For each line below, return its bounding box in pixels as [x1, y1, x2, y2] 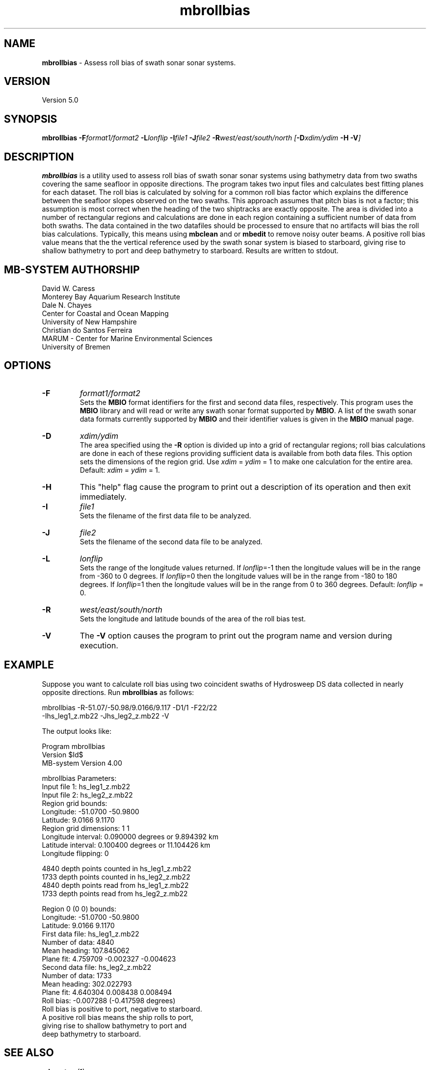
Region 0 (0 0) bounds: [42, 904, 116, 913]
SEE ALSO [4, 1046, 54, 1059]
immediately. [80, 491, 127, 502]
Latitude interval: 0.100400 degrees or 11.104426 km [42, 840, 211, 849]
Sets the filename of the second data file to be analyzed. [80, 537, 263, 546]
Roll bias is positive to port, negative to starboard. [42, 1004, 202, 1013]
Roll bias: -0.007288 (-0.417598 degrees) [42, 996, 176, 1005]
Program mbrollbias [42, 742, 105, 750]
